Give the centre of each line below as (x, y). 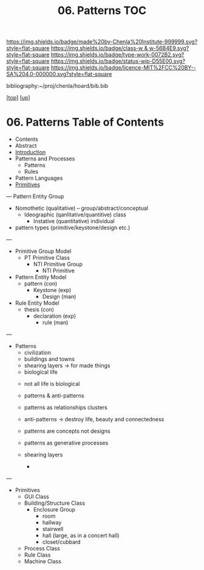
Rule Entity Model (37, 303)
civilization (38, 353)
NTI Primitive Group (58, 264)
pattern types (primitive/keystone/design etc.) (73, 228)
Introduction (30, 152)
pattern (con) (41, 283)
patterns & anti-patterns (54, 396)
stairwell (53, 529)
